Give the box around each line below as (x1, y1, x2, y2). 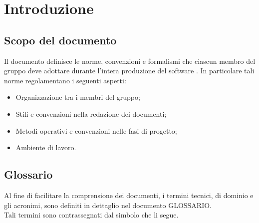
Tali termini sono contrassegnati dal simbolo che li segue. (4, 210, 179, 220)
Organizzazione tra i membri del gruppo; (15, 92, 140, 102)
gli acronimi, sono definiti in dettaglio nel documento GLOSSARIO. (4, 200, 212, 210)
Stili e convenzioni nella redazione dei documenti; (15, 108, 167, 119)
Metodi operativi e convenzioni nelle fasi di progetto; (15, 125, 177, 136)
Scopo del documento (4, 32, 117, 47)
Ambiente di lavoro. (15, 142, 76, 153)
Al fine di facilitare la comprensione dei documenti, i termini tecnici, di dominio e (4, 190, 254, 200)
